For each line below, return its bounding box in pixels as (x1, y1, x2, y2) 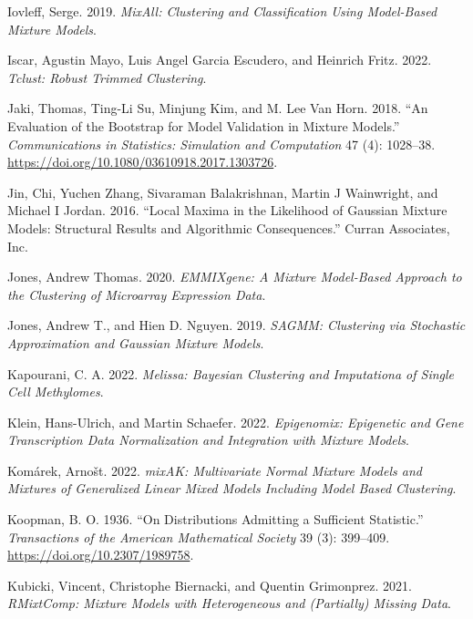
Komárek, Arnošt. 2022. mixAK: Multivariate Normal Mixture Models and (7, 460, 422, 480)
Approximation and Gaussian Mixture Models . (7, 333, 264, 352)
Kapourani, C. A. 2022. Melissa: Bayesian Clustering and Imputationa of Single (7, 364, 455, 383)
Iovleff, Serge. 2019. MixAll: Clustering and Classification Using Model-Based (7, 2, 437, 20)
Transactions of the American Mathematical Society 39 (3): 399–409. (7, 527, 390, 546)
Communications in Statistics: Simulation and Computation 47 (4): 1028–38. (7, 134, 436, 153)
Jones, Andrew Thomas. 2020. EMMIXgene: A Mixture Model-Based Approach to (7, 267, 462, 286)
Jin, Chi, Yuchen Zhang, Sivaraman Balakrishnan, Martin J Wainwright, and (7, 182, 438, 201)
